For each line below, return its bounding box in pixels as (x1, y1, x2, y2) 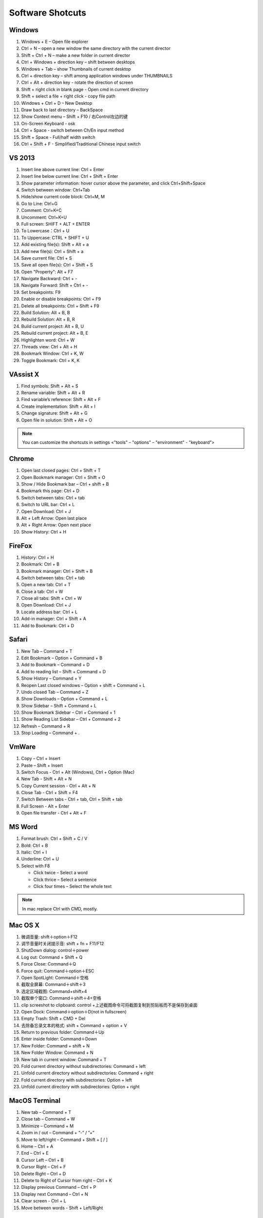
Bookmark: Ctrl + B (21, 561, 59, 567)
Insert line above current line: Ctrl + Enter (21, 166, 104, 172)
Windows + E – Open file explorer (21, 39, 89, 45)
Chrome (9, 455, 34, 463)
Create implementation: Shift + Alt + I (21, 403, 96, 409)
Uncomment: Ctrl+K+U (21, 214, 67, 220)
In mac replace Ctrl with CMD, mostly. (22, 906, 98, 912)
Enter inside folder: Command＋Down (21, 1036, 97, 1042)
